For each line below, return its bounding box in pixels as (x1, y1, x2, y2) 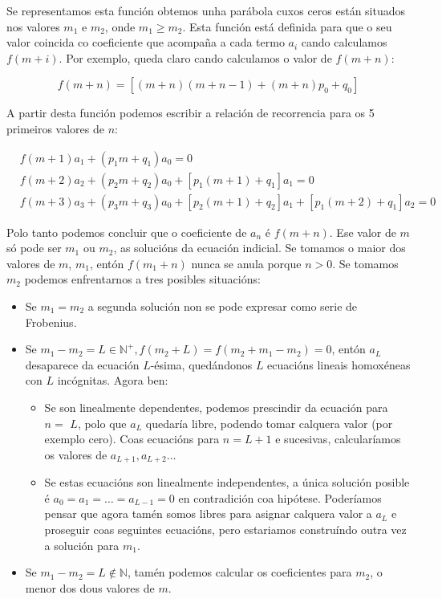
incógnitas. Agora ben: (57, 372, 168, 389)
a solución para (44, 536, 120, 553)
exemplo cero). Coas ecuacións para (44, 430, 220, 447)
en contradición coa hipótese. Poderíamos (178, 489, 382, 506)
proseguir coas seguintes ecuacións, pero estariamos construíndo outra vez (44, 521, 407, 538)
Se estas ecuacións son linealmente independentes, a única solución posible (44, 474, 410, 491)
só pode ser (6, 239, 62, 256)
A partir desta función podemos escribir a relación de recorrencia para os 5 (6, 104, 375, 121)
